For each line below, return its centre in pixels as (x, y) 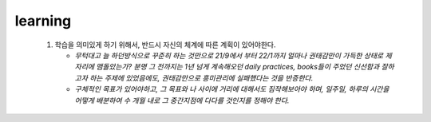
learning (43, 21)
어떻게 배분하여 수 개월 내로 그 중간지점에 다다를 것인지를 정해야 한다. (182, 100)
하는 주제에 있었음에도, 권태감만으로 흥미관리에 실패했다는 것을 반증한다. (201, 78)
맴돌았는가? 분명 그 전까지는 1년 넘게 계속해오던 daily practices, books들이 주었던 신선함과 (238, 67)
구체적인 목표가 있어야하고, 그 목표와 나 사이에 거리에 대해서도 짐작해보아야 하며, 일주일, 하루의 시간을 (232, 89)
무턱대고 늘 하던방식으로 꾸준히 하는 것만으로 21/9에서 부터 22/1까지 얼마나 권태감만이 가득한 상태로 (229, 55)
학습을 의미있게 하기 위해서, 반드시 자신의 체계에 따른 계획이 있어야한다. (165, 45)
